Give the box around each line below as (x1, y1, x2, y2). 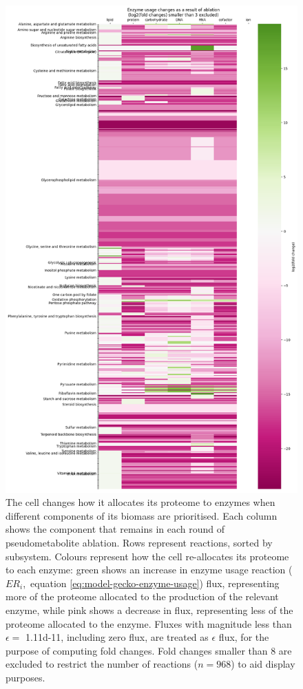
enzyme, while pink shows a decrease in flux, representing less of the (6, 602, 293, 617)
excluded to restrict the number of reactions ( (6, 657, 198, 671)
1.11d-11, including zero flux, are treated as (25, 630, 209, 644)
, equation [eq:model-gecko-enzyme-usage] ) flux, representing (23, 575, 280, 590)
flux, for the (218, 630, 269, 644)
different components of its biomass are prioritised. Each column (6, 508, 278, 522)
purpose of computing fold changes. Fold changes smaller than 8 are (6, 643, 292, 657)
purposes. (6, 670, 45, 684)
